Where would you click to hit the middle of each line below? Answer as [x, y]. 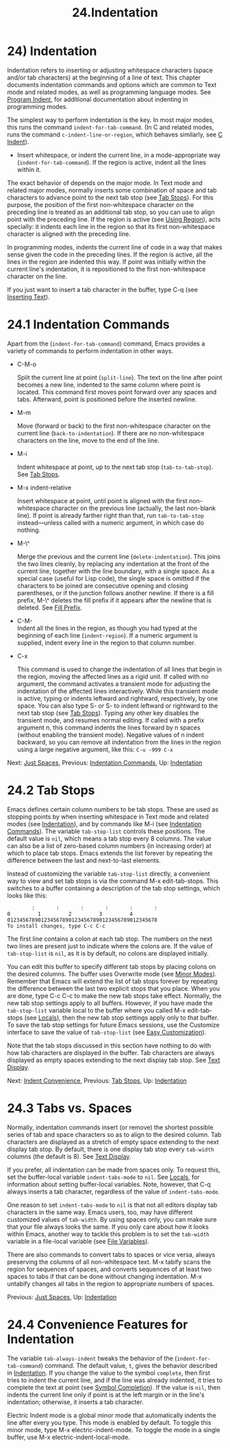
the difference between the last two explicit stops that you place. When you [114, 988]
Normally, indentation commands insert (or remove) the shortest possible [110, 1127]
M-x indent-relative [44, 487]
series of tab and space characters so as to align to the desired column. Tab [114, 1134]
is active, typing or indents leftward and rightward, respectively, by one [117, 698]
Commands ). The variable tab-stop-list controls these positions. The [106, 831]
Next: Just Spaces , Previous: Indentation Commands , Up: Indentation [105, 762]
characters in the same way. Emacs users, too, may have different [100, 1212]
